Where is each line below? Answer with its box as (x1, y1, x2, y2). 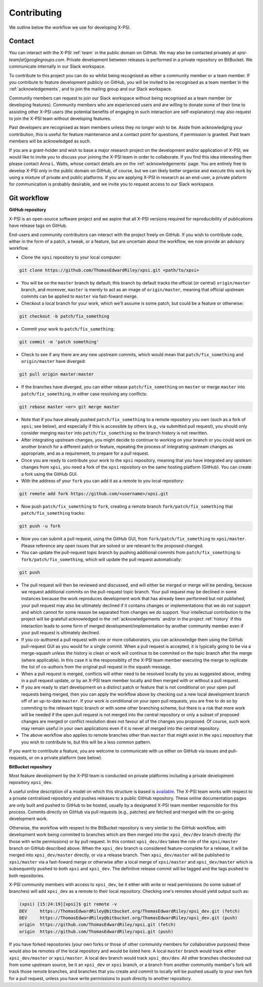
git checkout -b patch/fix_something (19, 313, 110, 319)
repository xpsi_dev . (9, 780, 53, 786)
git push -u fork (19, 524, 61, 529)
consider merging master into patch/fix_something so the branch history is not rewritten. (21, 430, 208, 436)
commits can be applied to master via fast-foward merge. (21, 293, 138, 300)
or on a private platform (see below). (29, 755, 102, 761)
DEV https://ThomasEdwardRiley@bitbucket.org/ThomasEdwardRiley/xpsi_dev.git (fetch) (19, 908, 241, 914)
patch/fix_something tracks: (21, 510, 85, 516)
